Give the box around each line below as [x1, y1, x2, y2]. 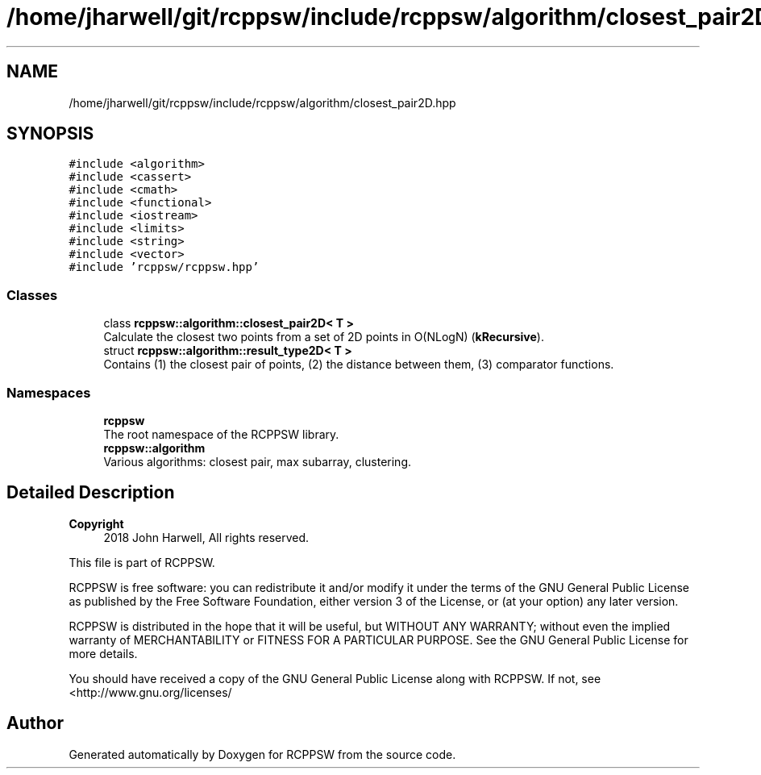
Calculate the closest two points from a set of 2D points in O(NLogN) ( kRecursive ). [103, 330, 544, 344]
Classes [6, 286, 58, 303]
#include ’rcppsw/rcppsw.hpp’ [69, 260, 260, 274]
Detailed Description [6, 482, 175, 503]
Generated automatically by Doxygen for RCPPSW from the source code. [69, 747, 456, 761]
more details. [69, 646, 138, 660]
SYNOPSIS [6, 123, 94, 144]
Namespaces [6, 384, 91, 401]
